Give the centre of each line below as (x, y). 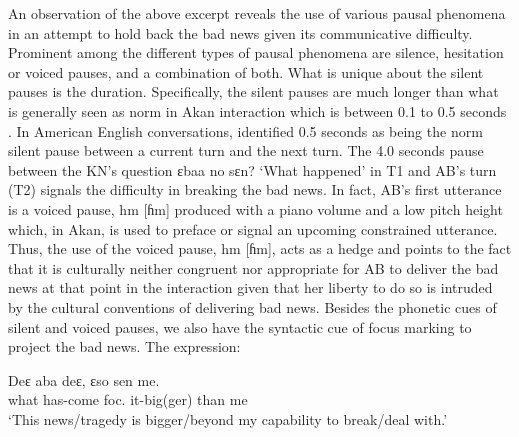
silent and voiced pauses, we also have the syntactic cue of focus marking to (240, 326)
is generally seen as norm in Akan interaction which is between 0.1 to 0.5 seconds (257, 110)
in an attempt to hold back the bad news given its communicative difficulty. (240, 32)
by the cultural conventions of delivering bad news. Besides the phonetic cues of (252, 306)
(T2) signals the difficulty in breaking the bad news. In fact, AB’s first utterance (255, 189)
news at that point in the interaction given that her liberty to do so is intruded (250, 287)
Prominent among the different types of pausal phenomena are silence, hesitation (256, 52)
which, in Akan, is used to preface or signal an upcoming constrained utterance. (253, 228)
